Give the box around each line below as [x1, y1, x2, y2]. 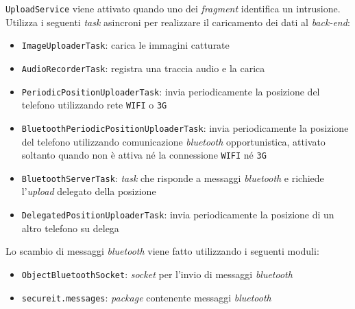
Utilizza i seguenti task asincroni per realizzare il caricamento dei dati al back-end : [5, 14, 350, 29]
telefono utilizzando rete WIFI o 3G [21, 98, 167, 112]
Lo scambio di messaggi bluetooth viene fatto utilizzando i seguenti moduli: [5, 244, 319, 258]
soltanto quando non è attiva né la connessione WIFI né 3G [21, 148, 267, 162]
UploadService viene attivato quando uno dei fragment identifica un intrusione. [5, 1, 341, 15]
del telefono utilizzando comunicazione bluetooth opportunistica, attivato [21, 134, 326, 148]
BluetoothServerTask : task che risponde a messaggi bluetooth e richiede [21, 170, 324, 185]
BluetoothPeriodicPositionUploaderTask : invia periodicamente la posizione [21, 120, 349, 135]
